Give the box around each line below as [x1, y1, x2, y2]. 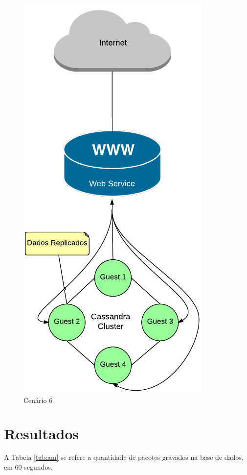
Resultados [4, 424, 79, 444]
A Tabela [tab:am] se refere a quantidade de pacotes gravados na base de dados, [4, 452, 244, 462]
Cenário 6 [23, 395, 53, 405]
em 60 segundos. [4, 461, 53, 472]
